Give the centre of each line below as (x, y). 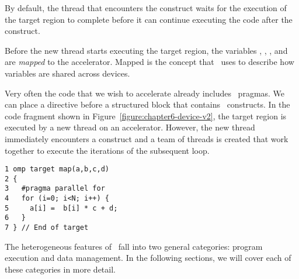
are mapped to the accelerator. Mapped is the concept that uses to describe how (149, 62)
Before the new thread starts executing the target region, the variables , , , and (146, 50)
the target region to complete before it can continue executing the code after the (149, 19)
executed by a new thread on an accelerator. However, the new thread (130, 127)
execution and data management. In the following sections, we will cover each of (148, 258)
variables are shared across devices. (67, 73)
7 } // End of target (47, 228)
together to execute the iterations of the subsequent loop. (107, 150)
